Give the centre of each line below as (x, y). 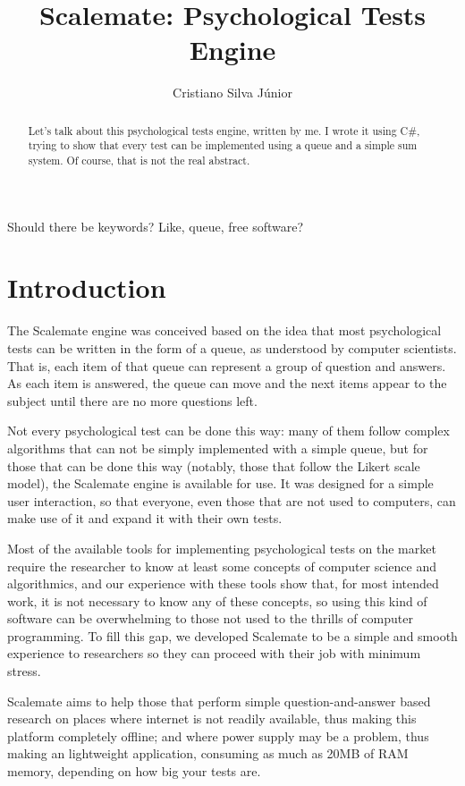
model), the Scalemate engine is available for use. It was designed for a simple (220, 483)
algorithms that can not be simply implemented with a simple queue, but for (218, 448)
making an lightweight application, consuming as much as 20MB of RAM (208, 753)
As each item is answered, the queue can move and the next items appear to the (227, 383)
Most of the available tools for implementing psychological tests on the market (222, 548)
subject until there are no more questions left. (132, 400)
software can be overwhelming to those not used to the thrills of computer (210, 618)
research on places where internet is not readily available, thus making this (212, 718)
